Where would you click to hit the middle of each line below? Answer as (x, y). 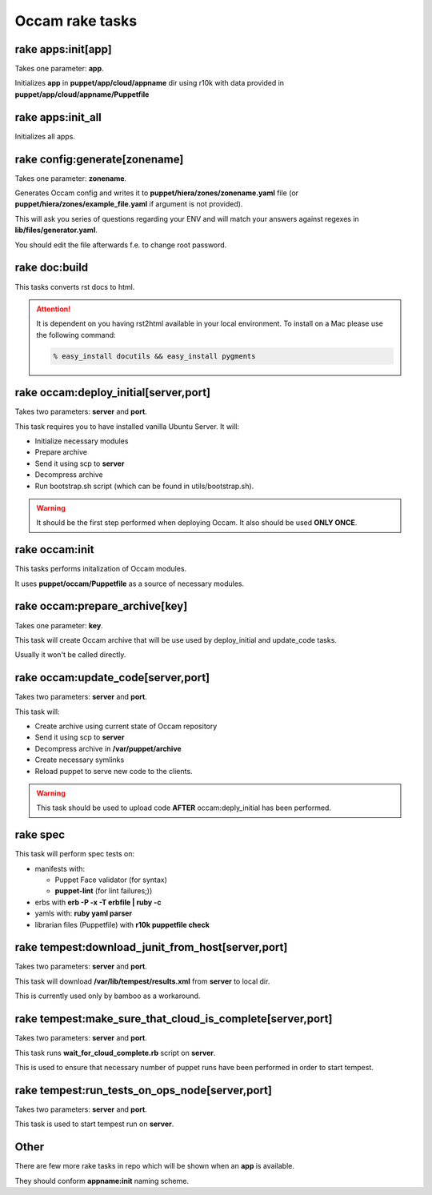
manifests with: (60, 868)
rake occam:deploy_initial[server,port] (113, 393)
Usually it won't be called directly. (70, 655)
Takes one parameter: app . (59, 69)
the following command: (76, 335)
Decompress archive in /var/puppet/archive (108, 748)
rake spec (40, 835)
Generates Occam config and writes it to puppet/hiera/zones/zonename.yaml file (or (157, 193)
